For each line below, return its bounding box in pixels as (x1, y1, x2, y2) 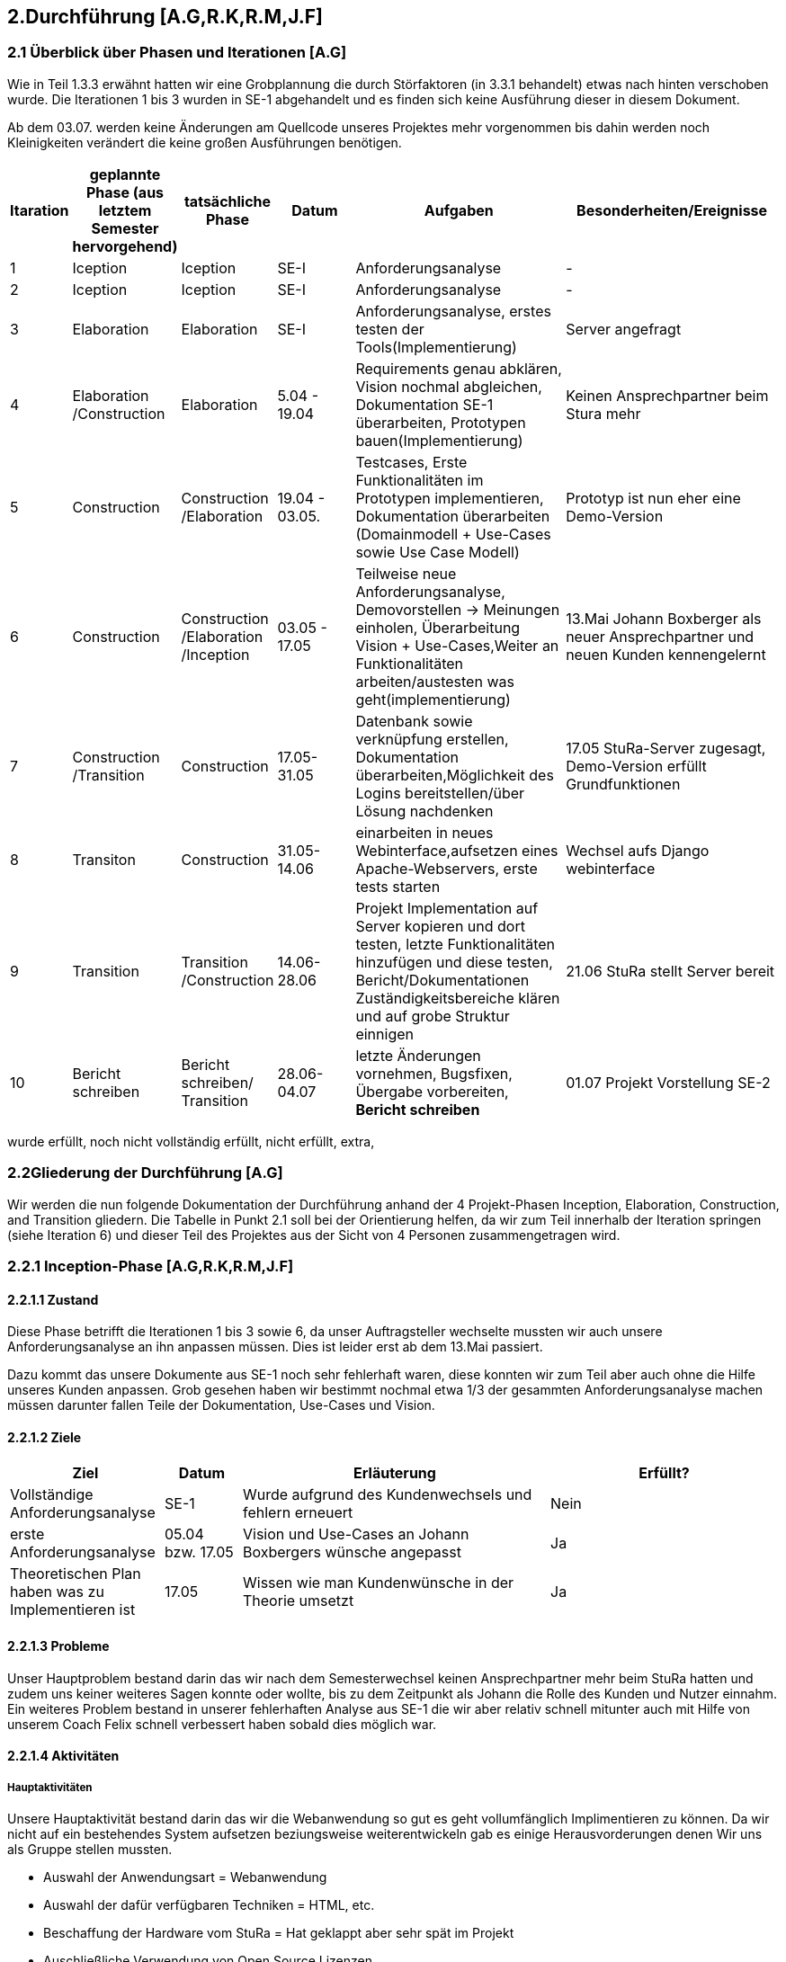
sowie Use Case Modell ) (355, 542, 520, 561)
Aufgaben (424, 201, 494, 219)
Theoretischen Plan (10, 1565, 141, 1583)
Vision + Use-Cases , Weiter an (355, 636, 559, 655)
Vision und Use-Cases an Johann (243, 1525, 469, 1544)
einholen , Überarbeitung (355, 618, 521, 637)
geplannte (89, 165, 161, 183)
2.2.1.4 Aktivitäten (7, 1748, 120, 1764)
